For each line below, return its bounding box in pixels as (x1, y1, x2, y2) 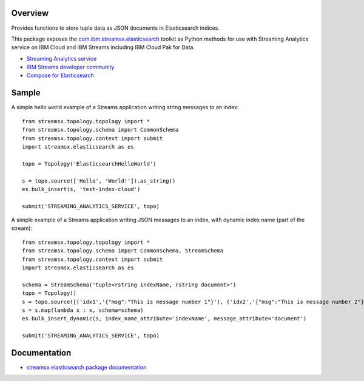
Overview (11, 8, 49, 18)
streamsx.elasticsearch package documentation (26, 364, 147, 371)
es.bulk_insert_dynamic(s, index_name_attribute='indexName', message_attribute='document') (22, 315, 307, 322)
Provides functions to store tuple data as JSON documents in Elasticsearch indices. (11, 24, 220, 32)
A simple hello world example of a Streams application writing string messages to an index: (11, 104, 239, 111)
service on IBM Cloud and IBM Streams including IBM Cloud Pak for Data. (11, 44, 195, 51)
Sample (11, 88, 41, 98)
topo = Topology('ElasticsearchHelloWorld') (22, 160, 157, 167)
